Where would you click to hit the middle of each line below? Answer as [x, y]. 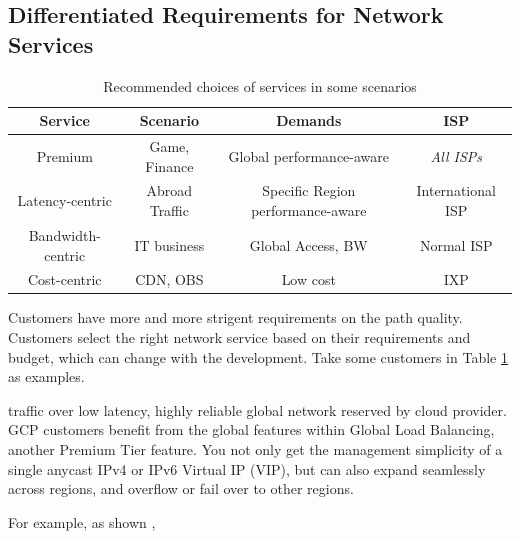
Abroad [169, 190]
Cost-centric [64, 279]
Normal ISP [456, 244]
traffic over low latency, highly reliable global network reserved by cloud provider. [257, 409]
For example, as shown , [82, 521]
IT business [169, 244]
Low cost [308, 279]
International [456, 190]
